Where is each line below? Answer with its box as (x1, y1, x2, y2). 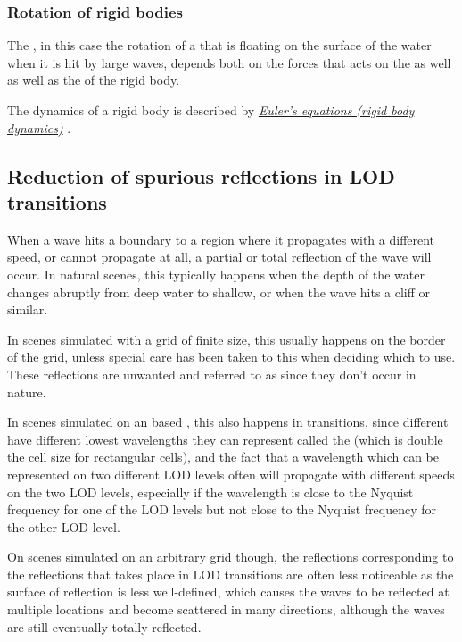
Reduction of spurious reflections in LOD (7, 162, 395, 189)
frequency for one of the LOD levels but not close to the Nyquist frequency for (7, 500, 437, 519)
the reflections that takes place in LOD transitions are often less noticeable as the (7, 564, 454, 583)
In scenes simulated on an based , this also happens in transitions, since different (7, 413, 449, 431)
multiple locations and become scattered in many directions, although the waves (7, 600, 445, 619)
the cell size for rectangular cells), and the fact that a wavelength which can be (7, 447, 440, 466)
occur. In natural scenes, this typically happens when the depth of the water (7, 264, 425, 283)
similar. (7, 300, 48, 319)
